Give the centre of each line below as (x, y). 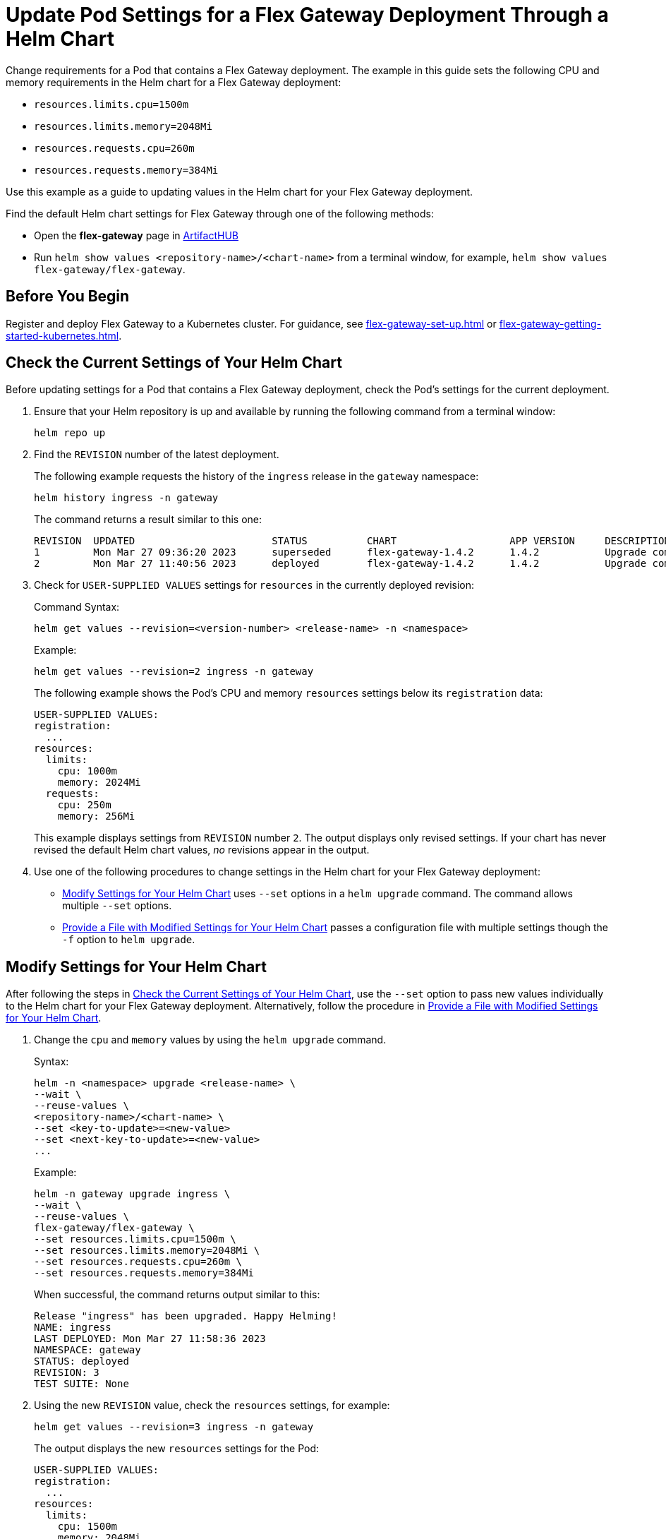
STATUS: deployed (81, 1361)
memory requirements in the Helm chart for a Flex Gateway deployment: (174, 82)
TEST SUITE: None (81, 1384)
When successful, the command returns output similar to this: (177, 1295)
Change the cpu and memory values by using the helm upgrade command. (210, 1040)
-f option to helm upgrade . (129, 940)
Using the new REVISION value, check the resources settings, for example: (212, 1406)
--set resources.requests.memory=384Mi (144, 1273)
